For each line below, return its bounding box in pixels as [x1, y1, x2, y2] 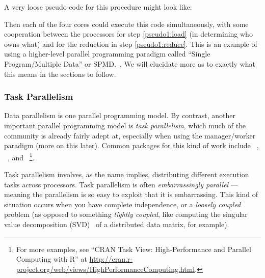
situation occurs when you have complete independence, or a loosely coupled [4, 199, 241, 209]
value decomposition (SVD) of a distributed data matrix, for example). [4, 218, 229, 229]
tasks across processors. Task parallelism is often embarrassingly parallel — [4, 179, 238, 189]
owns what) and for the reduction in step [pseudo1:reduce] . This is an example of [4, 38, 257, 49]
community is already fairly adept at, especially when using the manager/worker [4, 130, 256, 141]
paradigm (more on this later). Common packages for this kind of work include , [4, 140, 259, 151]
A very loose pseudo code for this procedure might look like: [4, 2, 192, 12]
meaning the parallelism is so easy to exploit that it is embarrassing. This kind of [4, 189, 258, 200]
